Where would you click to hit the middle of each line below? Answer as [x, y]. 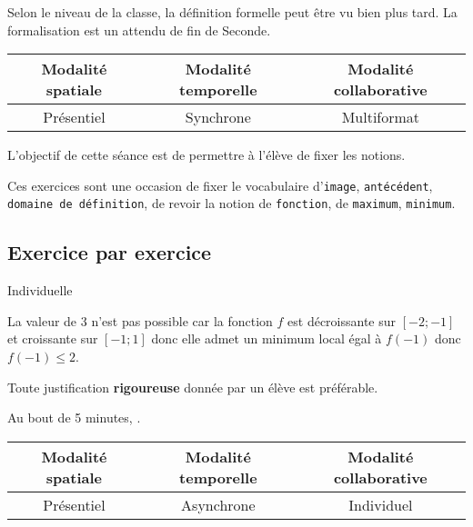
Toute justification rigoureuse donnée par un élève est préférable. [193, 387]
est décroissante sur [342, 320]
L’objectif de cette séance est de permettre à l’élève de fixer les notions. [206, 155]
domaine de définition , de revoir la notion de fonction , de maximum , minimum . [231, 203]
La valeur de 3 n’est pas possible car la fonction [140, 320]
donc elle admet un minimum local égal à [267, 338]
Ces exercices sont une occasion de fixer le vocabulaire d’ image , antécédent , [220, 185]
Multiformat [381, 117]
